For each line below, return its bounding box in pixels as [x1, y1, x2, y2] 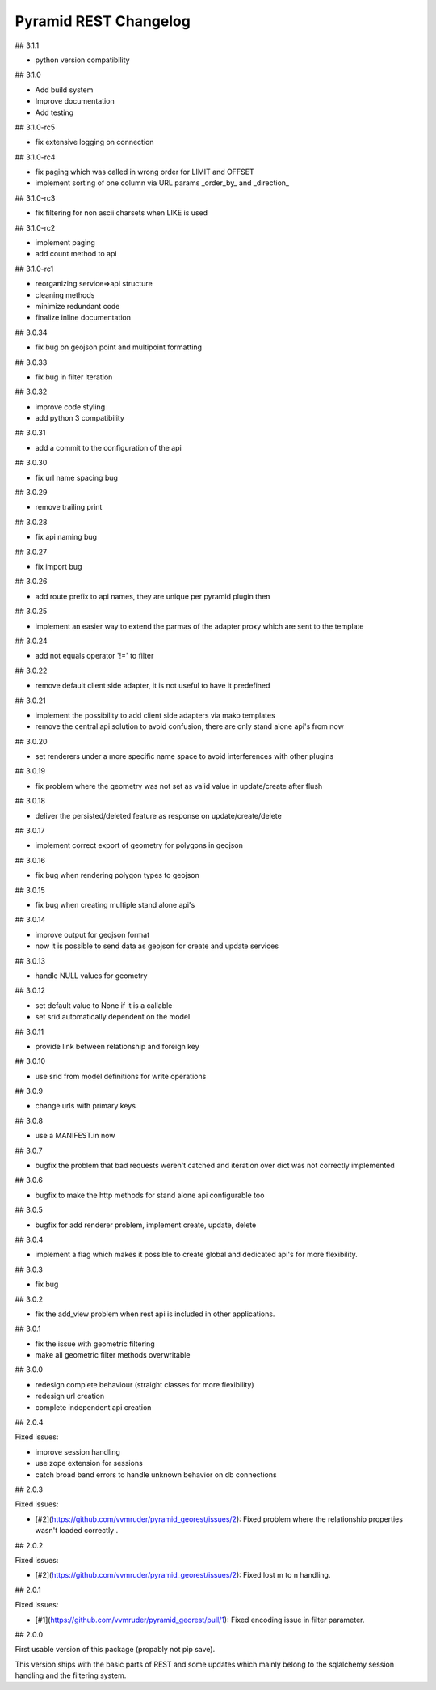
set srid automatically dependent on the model [35, 1012, 191, 1022]
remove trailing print [35, 502, 103, 512]
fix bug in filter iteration [35, 372, 113, 382]
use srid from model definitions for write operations [35, 1071, 207, 1081]
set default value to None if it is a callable [35, 1000, 173, 1010]
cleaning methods [35, 290, 95, 299]
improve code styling [35, 401, 105, 412]
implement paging [35, 238, 96, 248]
